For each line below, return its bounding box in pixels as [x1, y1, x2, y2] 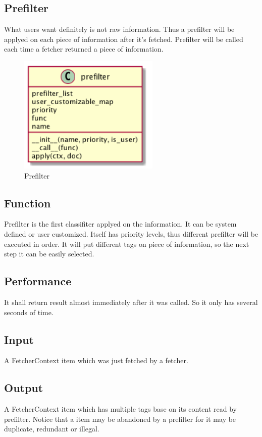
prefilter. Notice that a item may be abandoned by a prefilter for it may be [4, 413, 236, 424]
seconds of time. [4, 307, 54, 317]
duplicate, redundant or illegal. [4, 423, 99, 434]
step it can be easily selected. [4, 248, 94, 259]
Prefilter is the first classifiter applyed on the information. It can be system [4, 219, 237, 229]
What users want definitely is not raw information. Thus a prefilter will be [4, 24, 235, 34]
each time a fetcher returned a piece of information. [4, 43, 164, 54]
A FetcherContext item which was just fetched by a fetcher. [4, 355, 188, 366]
